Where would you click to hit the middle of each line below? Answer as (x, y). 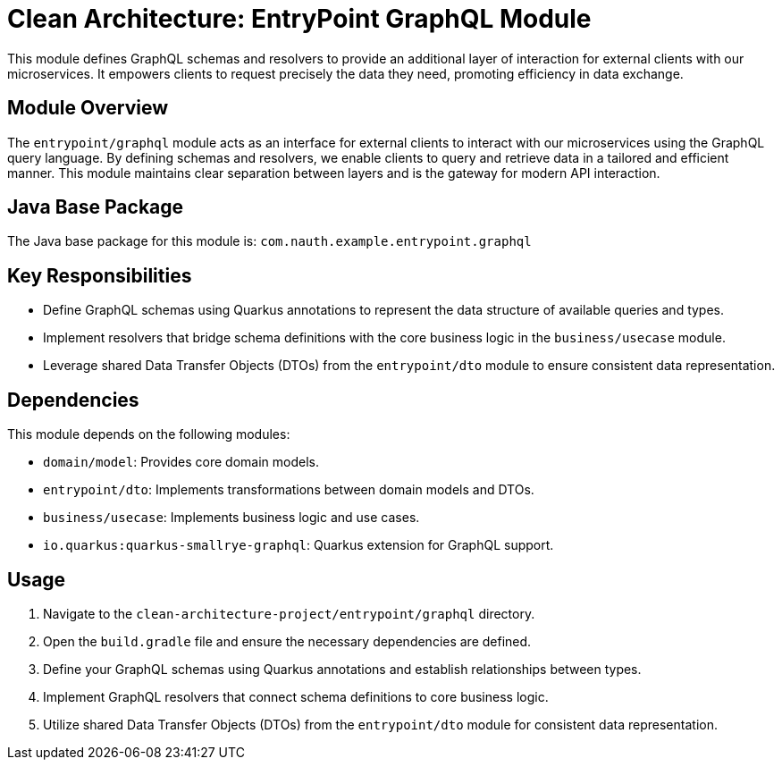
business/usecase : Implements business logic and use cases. (231, 518)
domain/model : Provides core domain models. (181, 462)
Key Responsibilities (100, 275)
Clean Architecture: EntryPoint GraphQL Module (299, 19)
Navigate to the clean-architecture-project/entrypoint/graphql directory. (289, 613)
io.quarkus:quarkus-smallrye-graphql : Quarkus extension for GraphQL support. (299, 545)
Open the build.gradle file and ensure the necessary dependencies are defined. (287, 641)
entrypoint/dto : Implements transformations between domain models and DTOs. (289, 490)
